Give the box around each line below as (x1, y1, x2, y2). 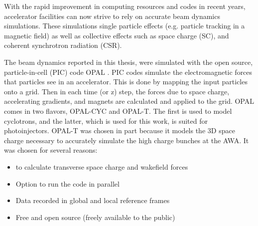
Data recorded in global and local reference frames (15, 195, 170, 206)
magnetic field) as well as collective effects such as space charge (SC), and (4, 30, 229, 40)
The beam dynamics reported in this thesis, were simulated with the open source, (4, 56, 253, 67)
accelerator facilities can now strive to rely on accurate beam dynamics (4, 10, 220, 21)
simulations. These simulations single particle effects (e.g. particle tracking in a (4, 20, 245, 31)
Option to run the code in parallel (15, 178, 120, 189)
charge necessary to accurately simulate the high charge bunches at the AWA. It (4, 135, 249, 145)
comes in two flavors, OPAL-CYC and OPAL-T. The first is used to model (4, 105, 232, 116)
